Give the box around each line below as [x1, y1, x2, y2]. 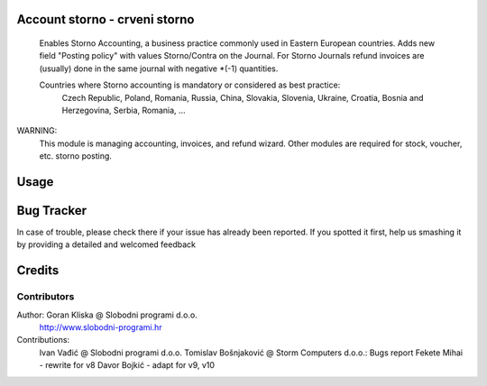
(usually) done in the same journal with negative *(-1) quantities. [39, 63, 279, 74]
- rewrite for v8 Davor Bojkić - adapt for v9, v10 [39, 360, 216, 371]
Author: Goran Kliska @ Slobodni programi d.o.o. [16, 309, 198, 320]
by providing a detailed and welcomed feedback [16, 239, 196, 250]
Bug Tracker [16, 203, 87, 218]
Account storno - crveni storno [16, 12, 195, 27]
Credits [16, 262, 60, 279]
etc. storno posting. [39, 151, 113, 161]
